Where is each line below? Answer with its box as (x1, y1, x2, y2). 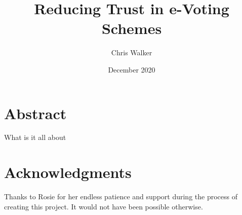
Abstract (4, 102, 67, 123)
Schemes (101, 18, 162, 39)
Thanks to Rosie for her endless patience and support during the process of (4, 191, 237, 202)
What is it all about (4, 132, 66, 142)
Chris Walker (111, 47, 152, 58)
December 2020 (108, 64, 155, 75)
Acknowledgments (4, 162, 132, 183)
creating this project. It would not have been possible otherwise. (4, 201, 203, 211)
